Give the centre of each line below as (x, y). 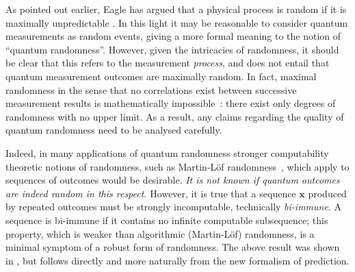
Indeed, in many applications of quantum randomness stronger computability (167, 152)
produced (327, 193)
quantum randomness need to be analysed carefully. (114, 130)
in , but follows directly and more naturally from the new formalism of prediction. (177, 260)
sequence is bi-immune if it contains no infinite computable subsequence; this (167, 220)
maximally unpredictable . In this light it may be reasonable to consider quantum (177, 22)
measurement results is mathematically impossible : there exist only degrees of (171, 103)
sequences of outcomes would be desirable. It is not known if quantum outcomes (173, 180)
